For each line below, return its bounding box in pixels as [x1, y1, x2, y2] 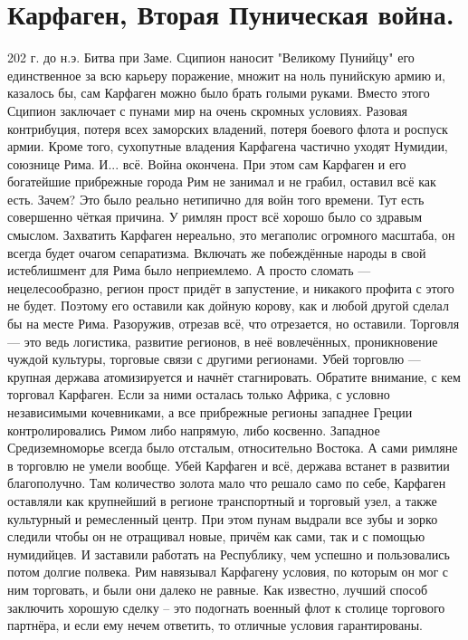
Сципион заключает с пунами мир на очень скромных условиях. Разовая [7, 100, 408, 119]
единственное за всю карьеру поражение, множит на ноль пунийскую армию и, [7, 65, 445, 84]
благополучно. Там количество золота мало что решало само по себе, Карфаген [7, 473, 446, 492]
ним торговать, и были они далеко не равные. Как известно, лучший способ [7, 579, 428, 598]
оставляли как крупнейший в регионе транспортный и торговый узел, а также [7, 491, 437, 510]
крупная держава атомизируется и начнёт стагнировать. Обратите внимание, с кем [7, 367, 461, 386]
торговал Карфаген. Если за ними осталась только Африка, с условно [7, 385, 390, 404]
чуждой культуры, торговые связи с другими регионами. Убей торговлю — [7, 349, 421, 368]
